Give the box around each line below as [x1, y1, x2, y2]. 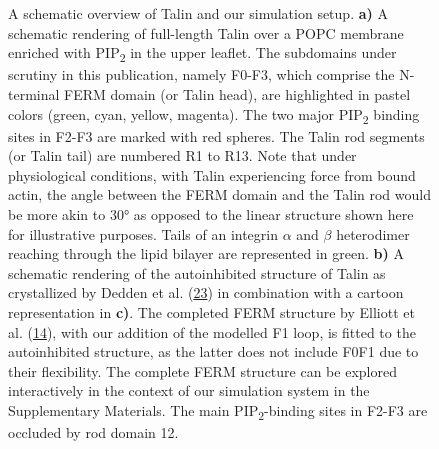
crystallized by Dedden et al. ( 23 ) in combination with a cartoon [8, 282, 404, 303]
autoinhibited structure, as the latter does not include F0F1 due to [8, 341, 419, 362]
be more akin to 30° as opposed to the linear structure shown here [8, 204, 414, 224]
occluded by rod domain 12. [8, 422, 179, 443]
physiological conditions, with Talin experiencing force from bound [8, 164, 416, 185]
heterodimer [336, 223, 410, 244]
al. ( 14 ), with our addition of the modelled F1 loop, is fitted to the [8, 321, 416, 342]
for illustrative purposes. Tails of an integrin [8, 223, 279, 244]
